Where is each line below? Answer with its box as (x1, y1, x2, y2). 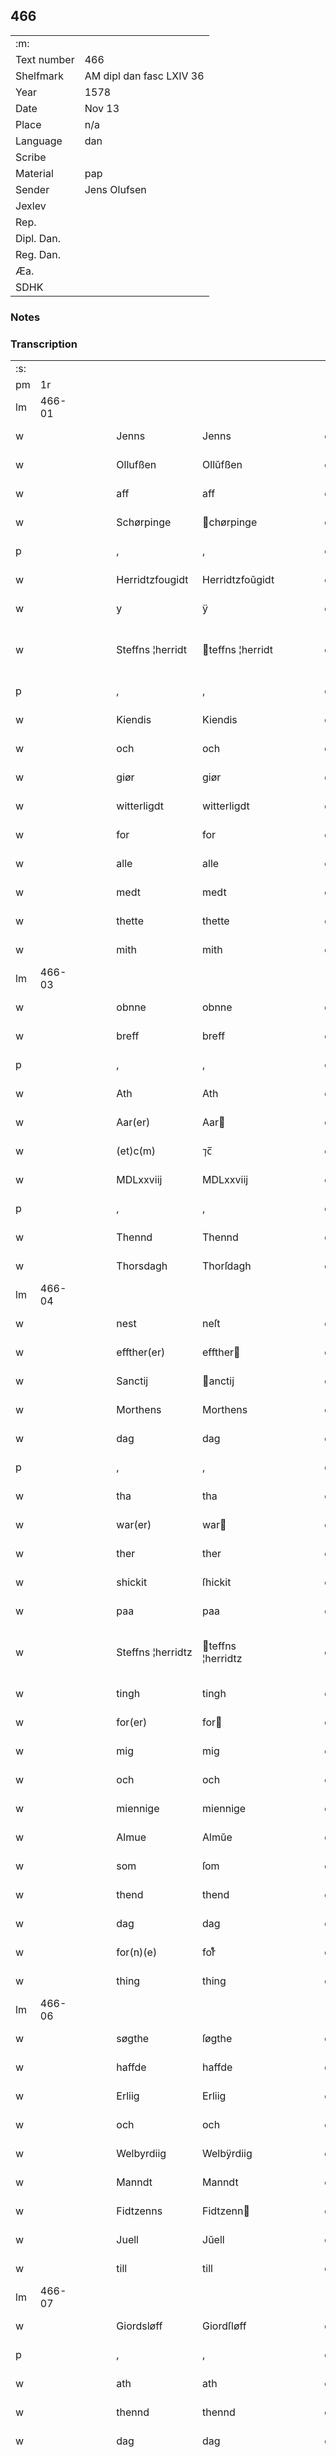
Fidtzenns (116, 2204, 163, 2218)
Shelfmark (15, 69, 64, 83)
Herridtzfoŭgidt (202, 573, 275, 587)
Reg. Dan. (15, 247, 62, 261)
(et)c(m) (116, 1144, 157, 1158)
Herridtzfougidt (116, 573, 189, 587)
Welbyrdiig (116, 2147, 167, 2161)
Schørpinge (116, 515, 172, 529)
